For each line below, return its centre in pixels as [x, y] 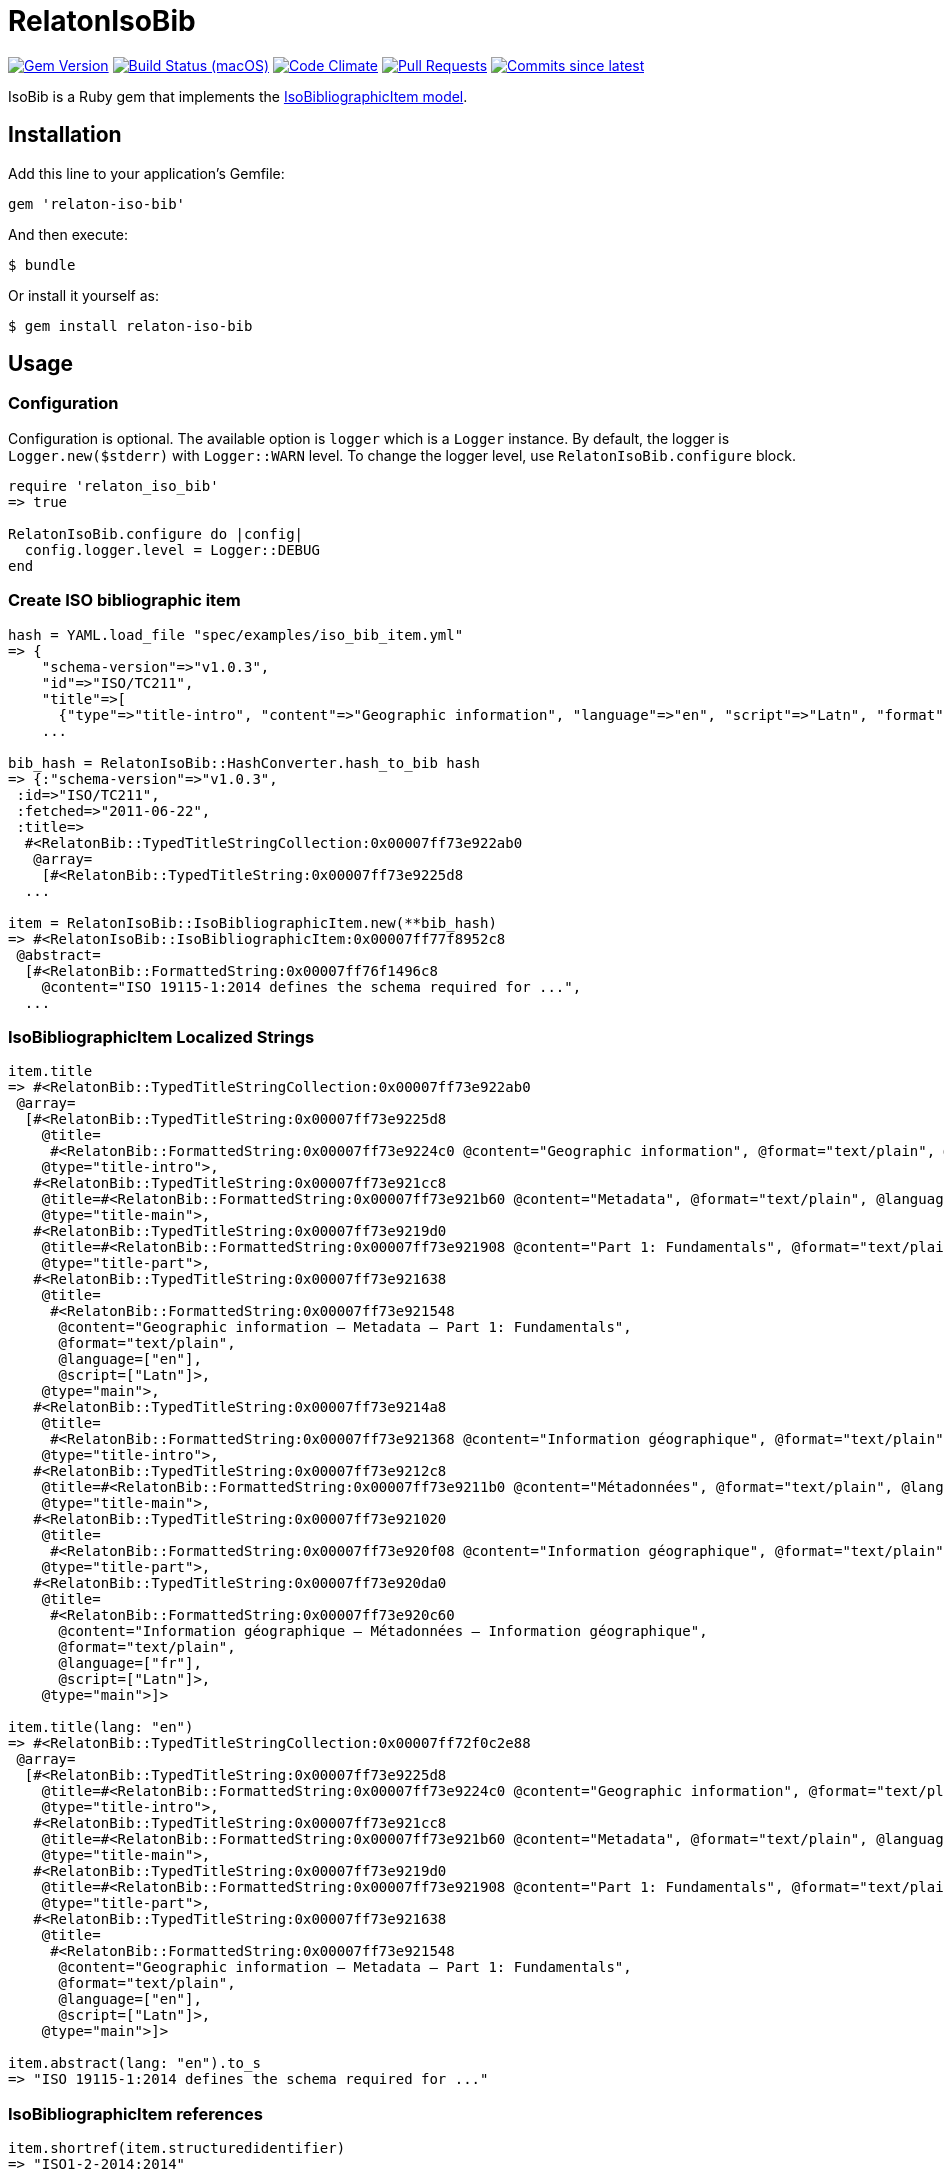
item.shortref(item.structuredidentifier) [177, 2148]
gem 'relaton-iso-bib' [97, 203]
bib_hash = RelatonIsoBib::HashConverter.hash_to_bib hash [244, 762]
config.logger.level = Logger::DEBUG [172, 549]
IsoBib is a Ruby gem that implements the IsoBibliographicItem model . [238, 96]
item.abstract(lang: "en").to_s [134, 2063]
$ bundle [42, 264]
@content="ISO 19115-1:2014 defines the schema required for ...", [311, 986]
